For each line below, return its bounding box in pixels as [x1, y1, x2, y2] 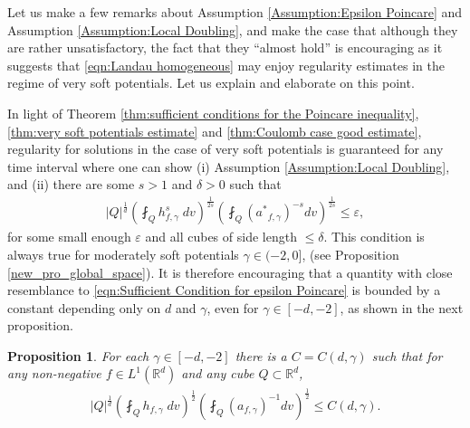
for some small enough [7, 227, 131, 246]
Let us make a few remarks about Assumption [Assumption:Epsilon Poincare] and [7, 3, 463, 21]
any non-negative [7, 364, 101, 383]
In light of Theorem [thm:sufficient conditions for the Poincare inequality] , [7, 103, 419, 122]
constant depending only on [7, 298, 161, 317]
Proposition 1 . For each [7, 346, 149, 365]
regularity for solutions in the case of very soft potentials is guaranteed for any [7, 139, 444, 158]
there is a [235, 346, 287, 365]
